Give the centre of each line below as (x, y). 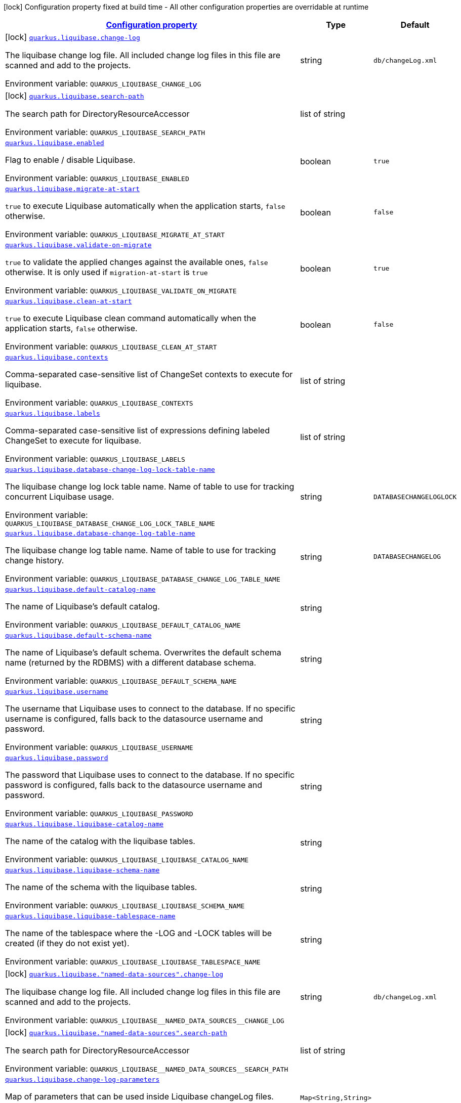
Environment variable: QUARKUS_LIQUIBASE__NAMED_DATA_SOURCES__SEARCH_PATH (147, 1069)
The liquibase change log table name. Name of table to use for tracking (141, 550)
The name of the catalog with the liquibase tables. (100, 841)
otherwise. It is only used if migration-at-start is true (107, 272)
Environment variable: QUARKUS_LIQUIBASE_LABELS (95, 459)
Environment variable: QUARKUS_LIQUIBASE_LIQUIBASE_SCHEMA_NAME (125, 905)
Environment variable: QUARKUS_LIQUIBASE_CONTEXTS (99, 403)
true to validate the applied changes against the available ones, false (137, 262)
